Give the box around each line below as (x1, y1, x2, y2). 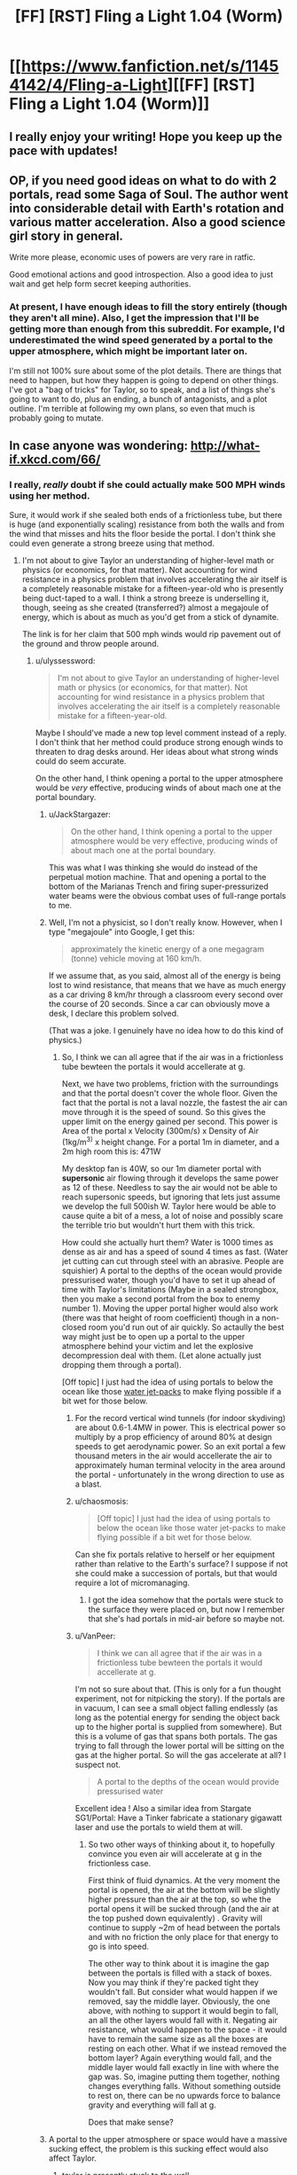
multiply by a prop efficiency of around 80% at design (74, 1432, 272, 1442)
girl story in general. (9, 228, 124, 243)
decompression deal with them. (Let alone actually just (61, 1350, 262, 1361)
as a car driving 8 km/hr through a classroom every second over (48, 989, 284, 1000)
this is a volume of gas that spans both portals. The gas (74, 1731, 277, 1742)
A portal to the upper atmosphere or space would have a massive (48, 2134, 288, 2145)
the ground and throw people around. (21, 639, 160, 649)
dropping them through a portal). (61, 1360, 182, 1370)
